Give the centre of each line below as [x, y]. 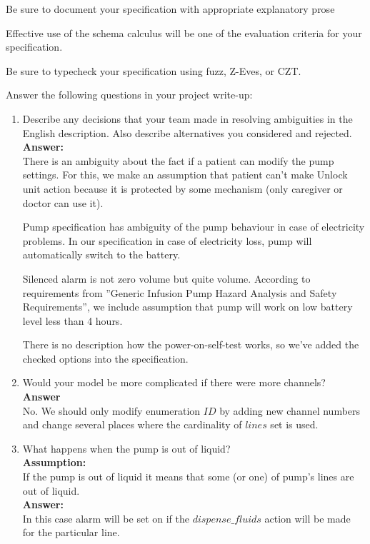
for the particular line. [71, 532]
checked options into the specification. [105, 358]
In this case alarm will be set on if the [106, 518]
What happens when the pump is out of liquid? [126, 448]
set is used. [294, 424]
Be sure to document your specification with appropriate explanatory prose [170, 9]
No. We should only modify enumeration [111, 410]
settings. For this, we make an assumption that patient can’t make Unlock [185, 175]
